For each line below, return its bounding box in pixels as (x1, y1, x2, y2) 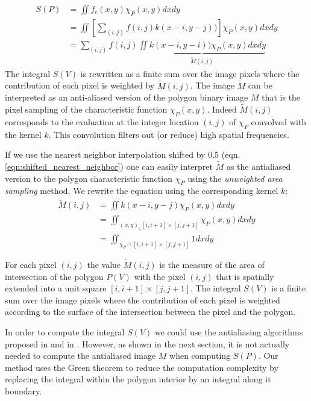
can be (248, 79, 272, 92)
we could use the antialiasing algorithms (155, 325, 303, 338)
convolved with (251, 115, 307, 128)
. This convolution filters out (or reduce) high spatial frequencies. (48, 128, 289, 140)
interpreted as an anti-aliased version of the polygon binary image (5, 91, 248, 104)
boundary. (5, 384, 42, 397)
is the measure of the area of (159, 258, 265, 270)
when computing (169, 349, 231, 362)
